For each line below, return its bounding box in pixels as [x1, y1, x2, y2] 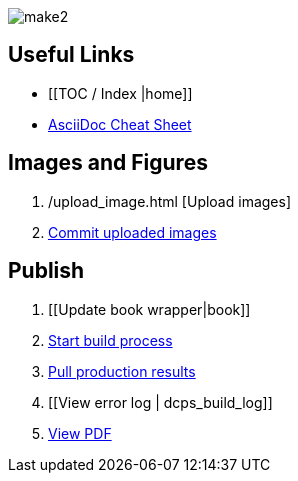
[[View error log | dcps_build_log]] [48, 393, 273, 411]
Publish [8, 258, 85, 284]
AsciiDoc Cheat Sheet [48, 115, 192, 133]
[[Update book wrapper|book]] [48, 300, 251, 318]
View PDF [48, 424, 112, 442]
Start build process [48, 331, 173, 349]
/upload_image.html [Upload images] [48, 192, 292, 210]
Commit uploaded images [48, 223, 217, 241]
